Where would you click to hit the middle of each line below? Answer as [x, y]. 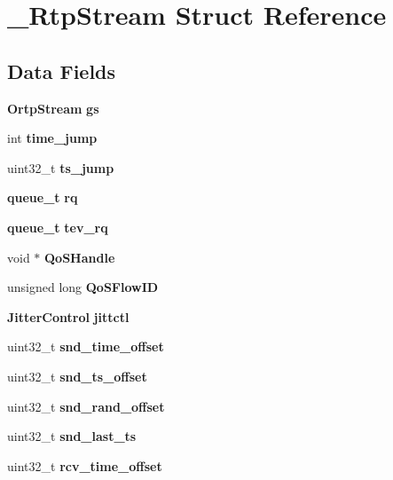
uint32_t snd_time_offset [86, 346]
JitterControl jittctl [68, 316]
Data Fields [62, 71]
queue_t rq [43, 197]
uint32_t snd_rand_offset [86, 406]
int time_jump [52, 138]
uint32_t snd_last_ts [72, 436]
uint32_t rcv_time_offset [85, 465]
